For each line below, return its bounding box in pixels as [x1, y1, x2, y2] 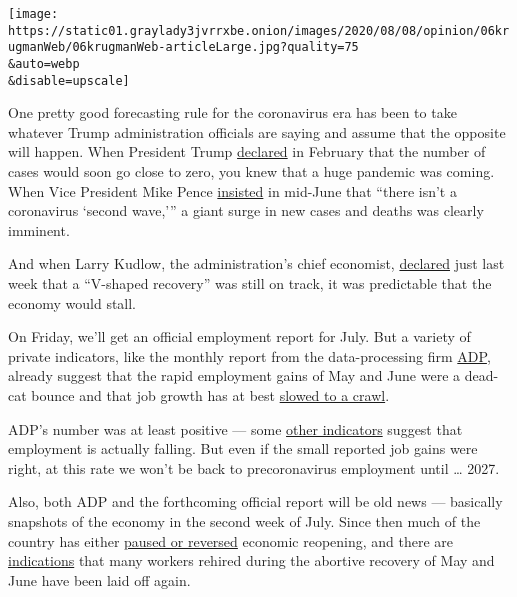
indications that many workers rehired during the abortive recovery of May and [8, 550, 495, 571]
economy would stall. [8, 292, 137, 313]
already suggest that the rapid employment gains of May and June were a [8, 365, 461, 386]
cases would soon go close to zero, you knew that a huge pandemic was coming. [8, 161, 495, 182]
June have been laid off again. [8, 569, 191, 590]
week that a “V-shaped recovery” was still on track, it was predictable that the [8, 273, 492, 294]
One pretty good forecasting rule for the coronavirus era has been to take [8, 102, 457, 123]
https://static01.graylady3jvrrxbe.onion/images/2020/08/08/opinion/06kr [8, 23, 510, 38]
